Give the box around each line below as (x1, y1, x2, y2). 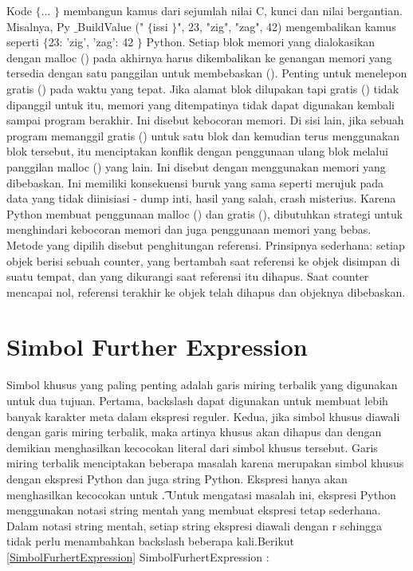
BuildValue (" (77, 18, 144, 34)
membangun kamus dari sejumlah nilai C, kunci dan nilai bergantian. (63, 2, 403, 18)
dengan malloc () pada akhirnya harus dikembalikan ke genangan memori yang (6, 49, 392, 65)
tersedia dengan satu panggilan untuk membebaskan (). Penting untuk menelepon (6, 65, 407, 81)
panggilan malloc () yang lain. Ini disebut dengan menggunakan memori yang (6, 158, 386, 175)
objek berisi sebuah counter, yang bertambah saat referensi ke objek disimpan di (6, 252, 400, 269)
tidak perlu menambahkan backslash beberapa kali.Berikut (6, 533, 295, 549)
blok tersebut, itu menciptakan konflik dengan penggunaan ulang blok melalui (6, 143, 388, 159)
